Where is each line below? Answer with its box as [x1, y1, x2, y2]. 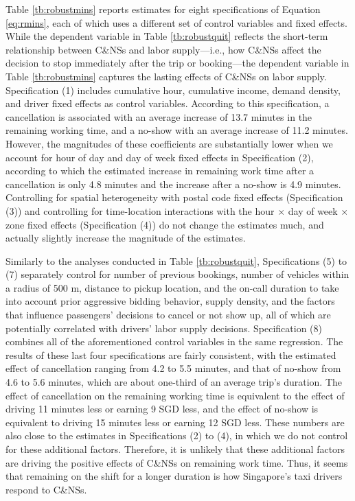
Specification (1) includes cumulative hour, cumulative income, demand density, [5, 82, 341, 97]
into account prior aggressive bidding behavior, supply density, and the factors [5, 294, 335, 308]
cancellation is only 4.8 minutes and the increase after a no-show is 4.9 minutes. [5, 176, 341, 191]
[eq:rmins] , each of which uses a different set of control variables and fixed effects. [5, 15, 347, 30]
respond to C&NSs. [5, 482, 87, 496]
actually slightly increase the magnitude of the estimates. [5, 231, 246, 245]
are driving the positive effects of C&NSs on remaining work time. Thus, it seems [5, 455, 348, 469]
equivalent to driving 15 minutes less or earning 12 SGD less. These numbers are [5, 415, 345, 429]
